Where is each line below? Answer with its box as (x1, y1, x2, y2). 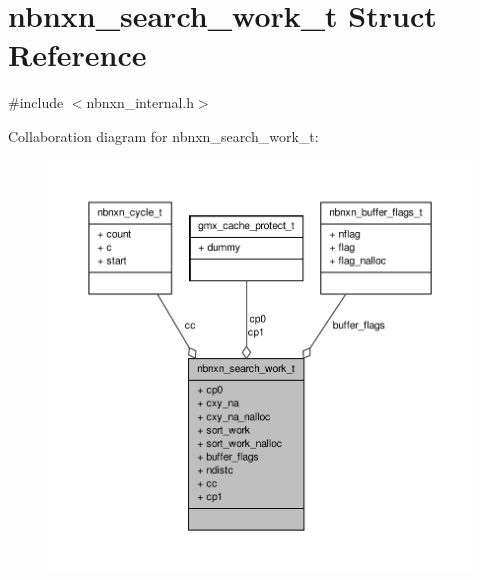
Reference (8, 34, 147, 75)
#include (8, 92, 64, 113)
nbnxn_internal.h (86, 92, 194, 113)
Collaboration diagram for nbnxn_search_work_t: (8, 125, 319, 146)
